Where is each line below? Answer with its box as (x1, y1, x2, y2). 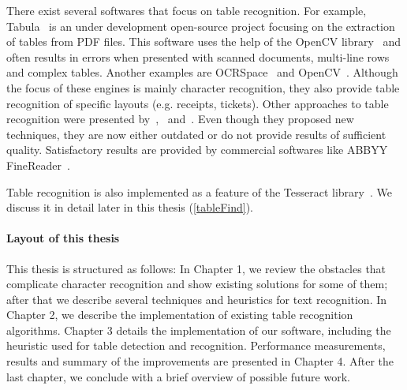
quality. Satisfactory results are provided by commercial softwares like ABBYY (6, 141, 388, 158)
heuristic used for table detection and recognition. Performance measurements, (6, 337, 386, 354)
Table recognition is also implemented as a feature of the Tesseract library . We (6, 183, 392, 200)
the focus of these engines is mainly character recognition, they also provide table (6, 79, 400, 96)
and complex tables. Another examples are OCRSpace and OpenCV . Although (6, 64, 398, 81)
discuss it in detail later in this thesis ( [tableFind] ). (6, 199, 254, 216)
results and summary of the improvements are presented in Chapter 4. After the (6, 353, 394, 369)
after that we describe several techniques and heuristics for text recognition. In (6, 291, 387, 307)
